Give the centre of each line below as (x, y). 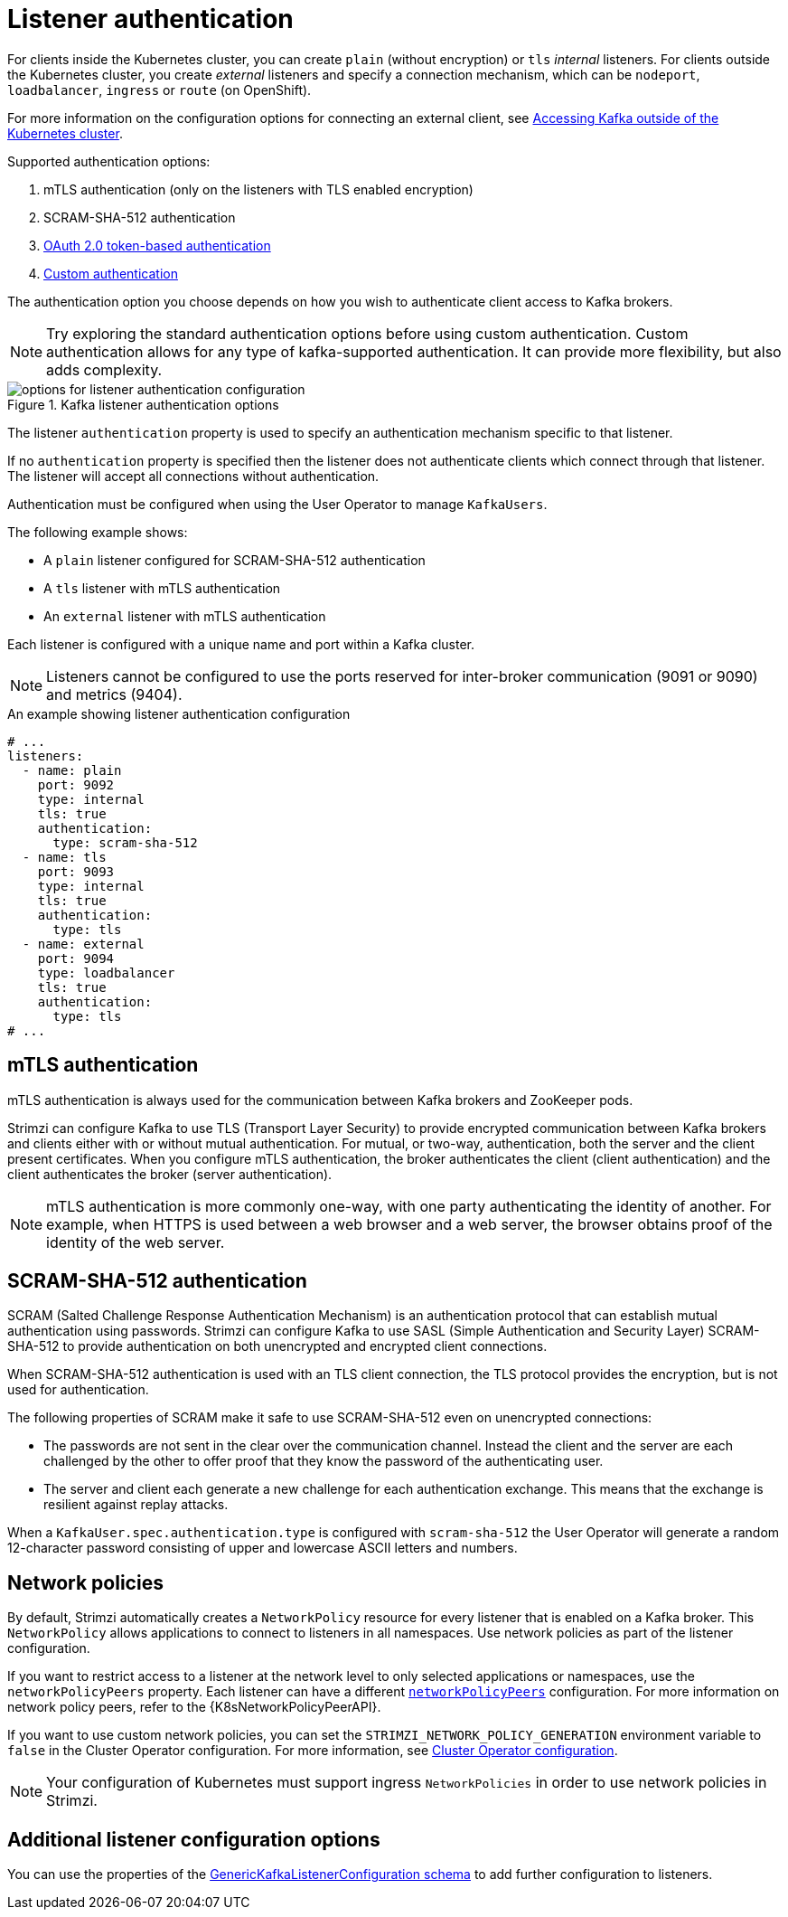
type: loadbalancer (106, 973)
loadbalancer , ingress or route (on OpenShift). (159, 90)
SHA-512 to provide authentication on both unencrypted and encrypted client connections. (277, 1346)
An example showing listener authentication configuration (179, 713)
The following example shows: (98, 532)
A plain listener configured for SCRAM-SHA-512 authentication (235, 560)
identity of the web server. (136, 1242)
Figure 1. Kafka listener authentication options (143, 404)
